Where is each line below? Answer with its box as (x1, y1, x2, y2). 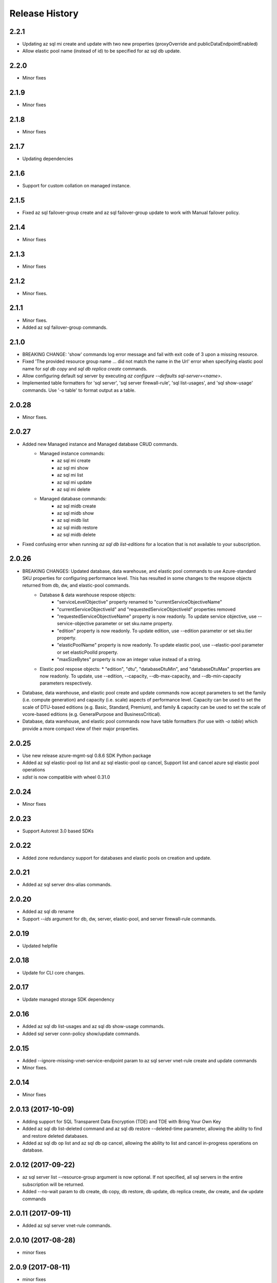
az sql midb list (57, 517, 89, 523)
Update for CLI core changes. (22, 969, 85, 976)
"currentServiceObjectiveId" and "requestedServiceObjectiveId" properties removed (57, 606, 236, 612)
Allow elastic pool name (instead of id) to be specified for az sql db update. (22, 48, 182, 54)
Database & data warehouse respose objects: (39, 592, 136, 598)
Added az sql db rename (22, 908, 74, 915)
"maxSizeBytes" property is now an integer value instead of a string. (57, 656, 202, 663)
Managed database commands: (39, 496, 107, 502)
